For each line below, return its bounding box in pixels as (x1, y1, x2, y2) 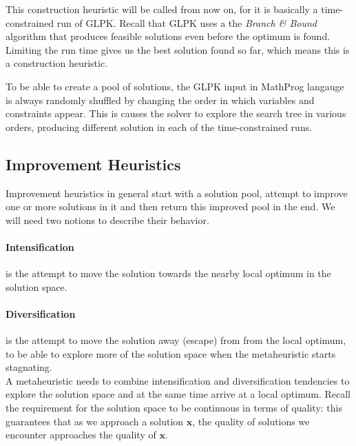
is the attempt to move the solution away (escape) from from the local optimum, (6, 333, 346, 347)
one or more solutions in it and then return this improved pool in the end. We (6, 199, 335, 214)
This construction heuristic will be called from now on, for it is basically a (6, 2, 318, 16)
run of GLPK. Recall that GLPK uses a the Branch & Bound (56, 15, 317, 30)
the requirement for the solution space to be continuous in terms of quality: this (6, 401, 342, 415)
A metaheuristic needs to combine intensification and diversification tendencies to (6, 373, 350, 387)
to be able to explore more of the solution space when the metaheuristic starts (6, 346, 336, 361)
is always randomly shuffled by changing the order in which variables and (6, 92, 315, 107)
